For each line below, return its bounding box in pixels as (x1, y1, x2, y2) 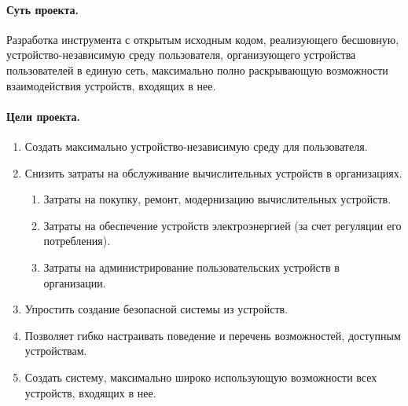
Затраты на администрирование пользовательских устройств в (43, 258, 340, 275)
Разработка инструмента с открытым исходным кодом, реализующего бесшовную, (6, 31, 399, 47)
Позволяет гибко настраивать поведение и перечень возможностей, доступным (24, 327, 401, 343)
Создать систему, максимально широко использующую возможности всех (24, 368, 377, 385)
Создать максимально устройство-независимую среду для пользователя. (24, 137, 368, 154)
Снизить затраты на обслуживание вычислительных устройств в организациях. (24, 164, 402, 181)
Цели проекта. (6, 108, 81, 124)
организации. (43, 274, 106, 291)
